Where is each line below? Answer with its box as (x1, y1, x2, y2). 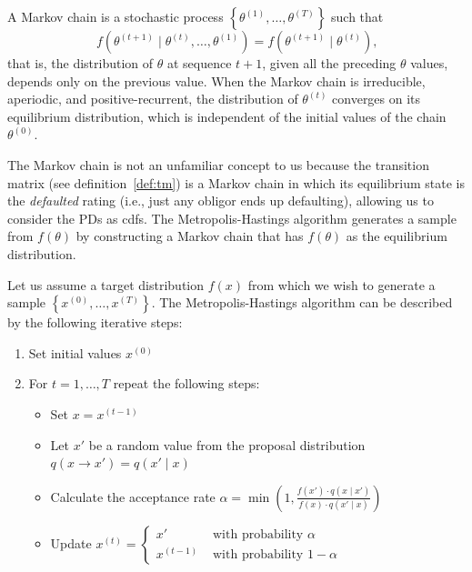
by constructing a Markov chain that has (75, 226, 304, 246)
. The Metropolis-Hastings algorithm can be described (151, 293, 453, 312)
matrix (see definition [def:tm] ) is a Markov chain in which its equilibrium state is (7, 173, 465, 192)
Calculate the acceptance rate (50, 487, 216, 506)
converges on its (332, 89, 421, 108)
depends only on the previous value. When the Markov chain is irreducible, (7, 71, 426, 90)
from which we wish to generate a (247, 275, 436, 294)
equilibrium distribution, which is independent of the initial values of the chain (7, 106, 447, 125)
